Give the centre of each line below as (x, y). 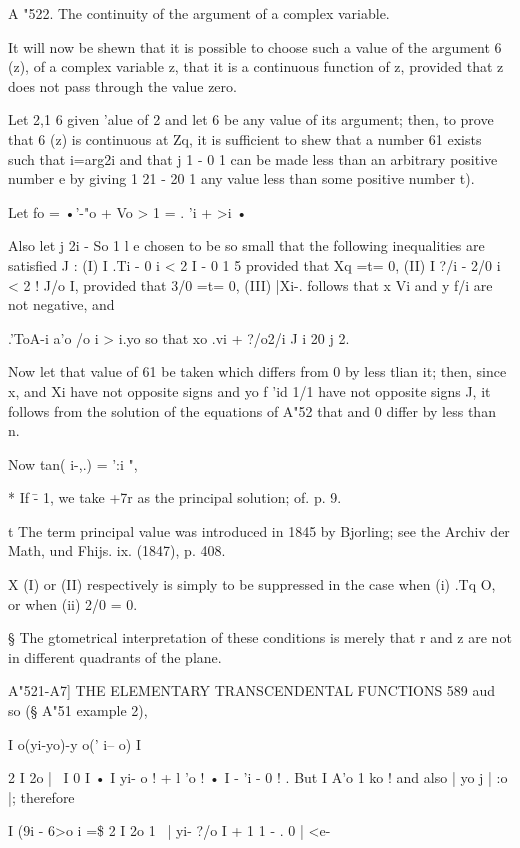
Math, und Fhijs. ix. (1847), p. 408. (117, 550)
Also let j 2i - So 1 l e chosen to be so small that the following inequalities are (246, 245)
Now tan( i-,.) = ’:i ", (73, 463)
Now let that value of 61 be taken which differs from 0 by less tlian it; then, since (257, 371)
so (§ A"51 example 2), (78, 710)
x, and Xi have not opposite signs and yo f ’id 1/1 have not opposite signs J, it (249, 390)
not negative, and (61, 304)
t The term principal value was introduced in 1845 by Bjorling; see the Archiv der (259, 530)
